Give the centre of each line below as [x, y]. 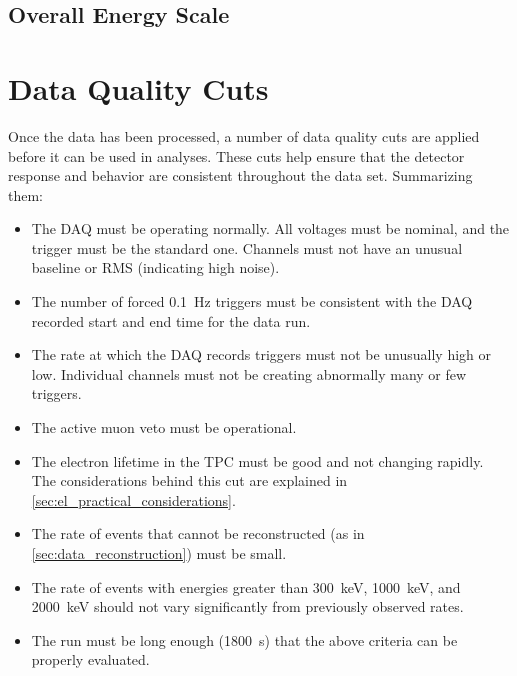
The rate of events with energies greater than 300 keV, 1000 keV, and [246, 586]
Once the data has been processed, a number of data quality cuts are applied [244, 135]
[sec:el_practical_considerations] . [133, 499]
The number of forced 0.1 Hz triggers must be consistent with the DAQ [252, 301]
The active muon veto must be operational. [164, 427]
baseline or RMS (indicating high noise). [155, 267]
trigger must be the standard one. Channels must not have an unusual [247, 247]
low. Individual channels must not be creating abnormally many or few [249, 373]
